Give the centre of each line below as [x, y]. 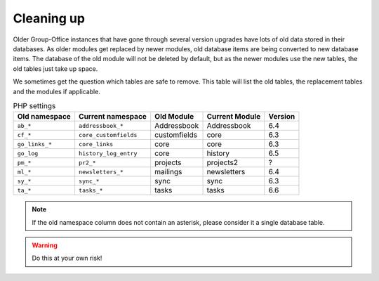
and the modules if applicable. [57, 91]
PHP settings [34, 106]
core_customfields [108, 135]
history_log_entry [108, 153]
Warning [45, 245]
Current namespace [113, 117]
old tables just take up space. [55, 68]
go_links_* [35, 144]
